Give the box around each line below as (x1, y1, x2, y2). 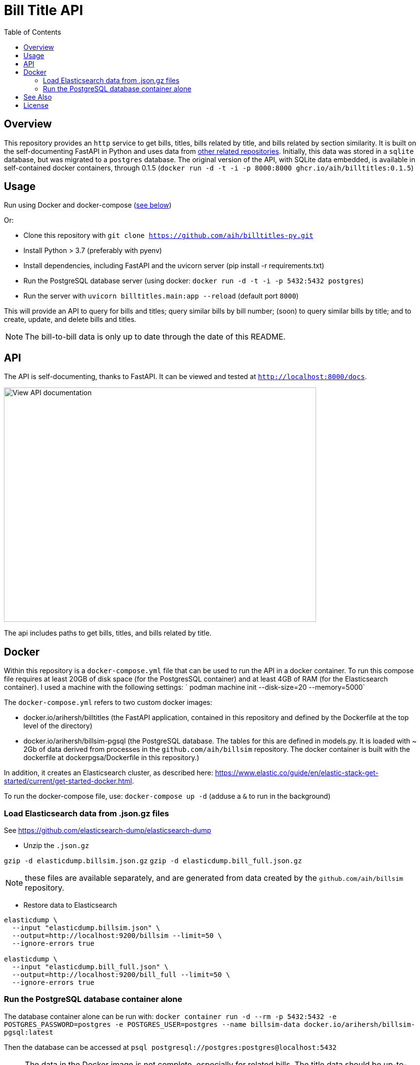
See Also (23, 92, 52, 101)
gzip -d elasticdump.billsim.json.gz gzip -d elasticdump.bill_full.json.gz (4, 856, 302, 865)
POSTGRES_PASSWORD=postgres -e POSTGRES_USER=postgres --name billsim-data (4, 1020, 300, 1028)
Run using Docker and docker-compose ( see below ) (4, 201, 172, 210)
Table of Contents (4, 27, 61, 36)
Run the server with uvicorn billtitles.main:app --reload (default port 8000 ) (23, 292, 299, 300)
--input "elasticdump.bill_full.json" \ (12, 962, 169, 971)
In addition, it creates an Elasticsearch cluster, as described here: (4, 768, 213, 777)
